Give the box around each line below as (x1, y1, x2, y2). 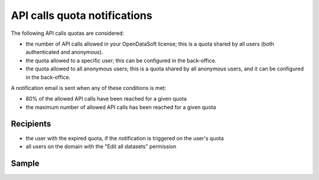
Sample (11, 158, 40, 168)
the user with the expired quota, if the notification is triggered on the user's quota (25, 134, 224, 142)
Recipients (11, 119, 51, 129)
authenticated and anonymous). (25, 49, 103, 56)
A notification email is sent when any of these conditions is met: (11, 84, 167, 91)
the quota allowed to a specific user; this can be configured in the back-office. (25, 57, 217, 64)
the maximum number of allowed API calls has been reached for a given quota (25, 104, 216, 111)
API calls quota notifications (11, 9, 153, 22)
